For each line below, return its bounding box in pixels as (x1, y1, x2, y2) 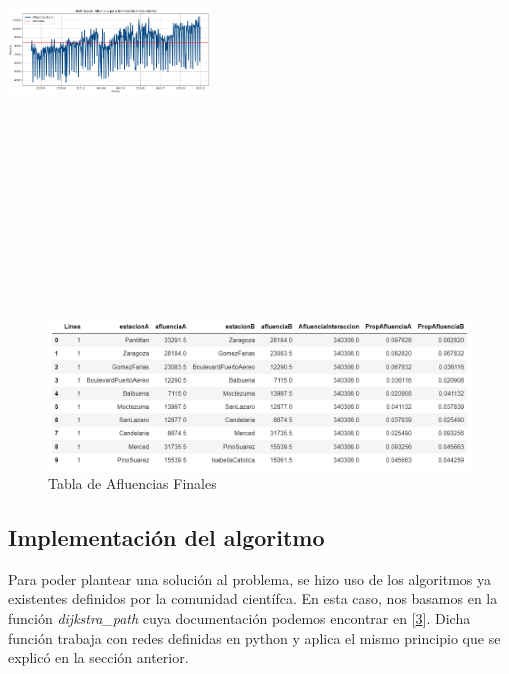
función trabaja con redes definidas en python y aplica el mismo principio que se (8, 627, 501, 648)
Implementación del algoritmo (8, 522, 325, 553)
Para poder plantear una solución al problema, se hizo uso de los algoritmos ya (8, 568, 491, 589)
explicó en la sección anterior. (8, 647, 189, 668)
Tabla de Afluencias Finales (48, 473, 217, 494)
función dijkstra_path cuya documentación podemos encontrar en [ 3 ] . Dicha (8, 608, 471, 629)
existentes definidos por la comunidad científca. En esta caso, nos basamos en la (8, 588, 498, 609)
